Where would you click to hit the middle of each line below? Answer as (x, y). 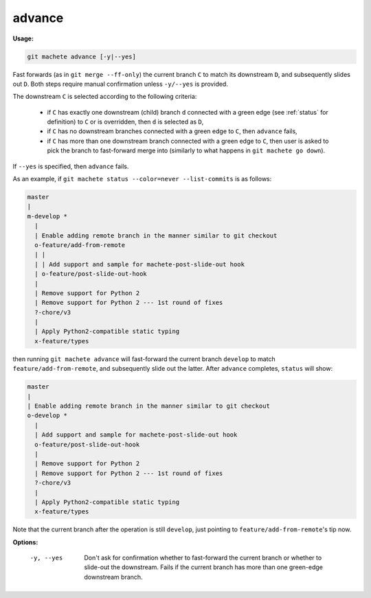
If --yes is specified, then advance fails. (71, 166)
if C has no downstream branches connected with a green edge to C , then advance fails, (172, 131)
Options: (25, 542)
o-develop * (47, 416)
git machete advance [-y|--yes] (82, 56)
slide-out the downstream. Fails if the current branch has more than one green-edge (203, 567)
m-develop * (47, 216)
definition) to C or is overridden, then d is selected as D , (125, 122)
